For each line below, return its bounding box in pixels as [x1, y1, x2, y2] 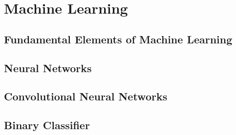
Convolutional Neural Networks [4, 89, 168, 104]
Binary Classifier [4, 117, 90, 133]
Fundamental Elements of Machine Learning [4, 31, 233, 46]
